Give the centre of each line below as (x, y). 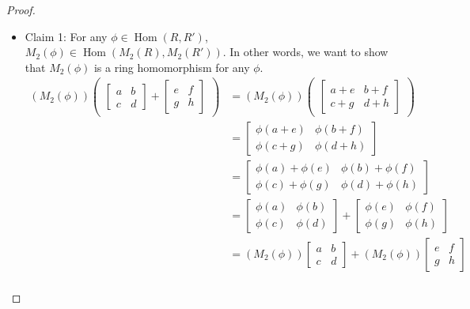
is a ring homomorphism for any (172, 67)
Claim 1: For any (66, 36)
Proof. (21, 9)
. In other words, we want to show (305, 52)
